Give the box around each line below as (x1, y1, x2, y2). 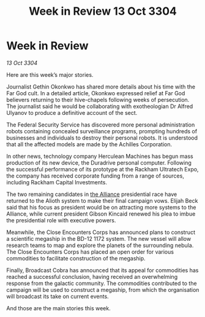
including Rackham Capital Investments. (6, 178, 107, 186)
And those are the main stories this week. (6, 304, 111, 311)
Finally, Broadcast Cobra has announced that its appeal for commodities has (6, 266, 199, 274)
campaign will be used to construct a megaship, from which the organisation (6, 286, 199, 293)
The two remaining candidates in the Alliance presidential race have (6, 190, 177, 198)
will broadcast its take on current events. (6, 292, 109, 300)
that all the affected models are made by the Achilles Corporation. (6, 140, 173, 148)
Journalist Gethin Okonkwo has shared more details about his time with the (6, 83, 196, 90)
